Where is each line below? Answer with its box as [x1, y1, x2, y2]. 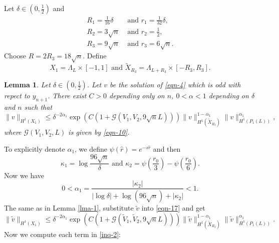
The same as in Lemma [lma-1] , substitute [4, 203, 134, 213]
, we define [75, 143, 107, 154]
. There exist [48, 90, 87, 101]
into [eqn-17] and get [141, 203, 205, 213]
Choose [4, 50, 27, 61]
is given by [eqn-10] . [68, 127, 130, 137]
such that [24, 102, 53, 112]
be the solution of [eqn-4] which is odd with [110, 79, 241, 90]
